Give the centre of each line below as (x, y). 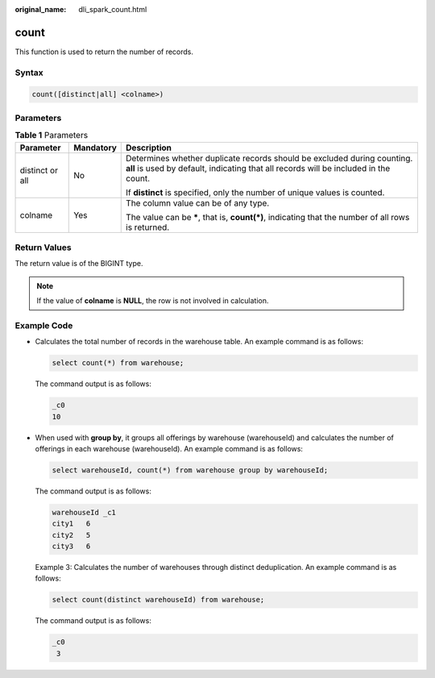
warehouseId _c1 (84, 512)
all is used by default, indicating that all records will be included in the (258, 168)
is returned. (148, 227)
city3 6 (71, 547)
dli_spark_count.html (113, 9)
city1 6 (71, 524)
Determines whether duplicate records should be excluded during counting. (269, 158)
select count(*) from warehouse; (118, 363)
